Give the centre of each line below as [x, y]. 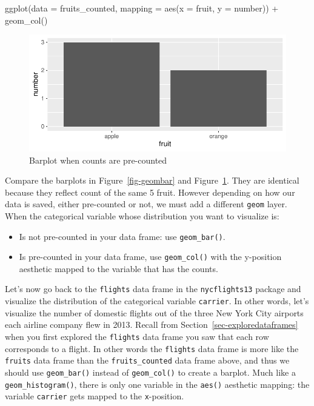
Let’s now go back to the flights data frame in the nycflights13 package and [153, 289]
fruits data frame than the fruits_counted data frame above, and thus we [147, 360]
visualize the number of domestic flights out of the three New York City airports [154, 312]
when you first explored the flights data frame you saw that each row [137, 336]
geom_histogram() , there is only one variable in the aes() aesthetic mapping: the [157, 384]
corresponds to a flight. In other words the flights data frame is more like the [152, 348]
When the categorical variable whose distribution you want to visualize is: [142, 215]
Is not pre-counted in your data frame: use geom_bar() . [122, 236]
